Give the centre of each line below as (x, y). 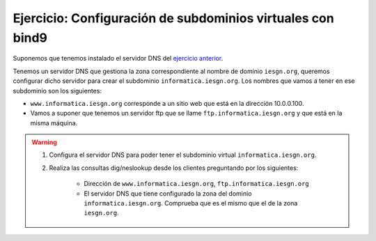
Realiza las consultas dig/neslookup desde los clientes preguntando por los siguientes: (174, 168)
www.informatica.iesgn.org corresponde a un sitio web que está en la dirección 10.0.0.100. (167, 103)
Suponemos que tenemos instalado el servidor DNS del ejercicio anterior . (118, 59)
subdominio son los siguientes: (57, 91)
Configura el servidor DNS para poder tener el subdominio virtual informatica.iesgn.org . (183, 155)
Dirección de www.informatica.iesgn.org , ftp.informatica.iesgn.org (196, 184)
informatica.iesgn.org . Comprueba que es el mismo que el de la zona (191, 203)
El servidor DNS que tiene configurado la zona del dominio (168, 193)
